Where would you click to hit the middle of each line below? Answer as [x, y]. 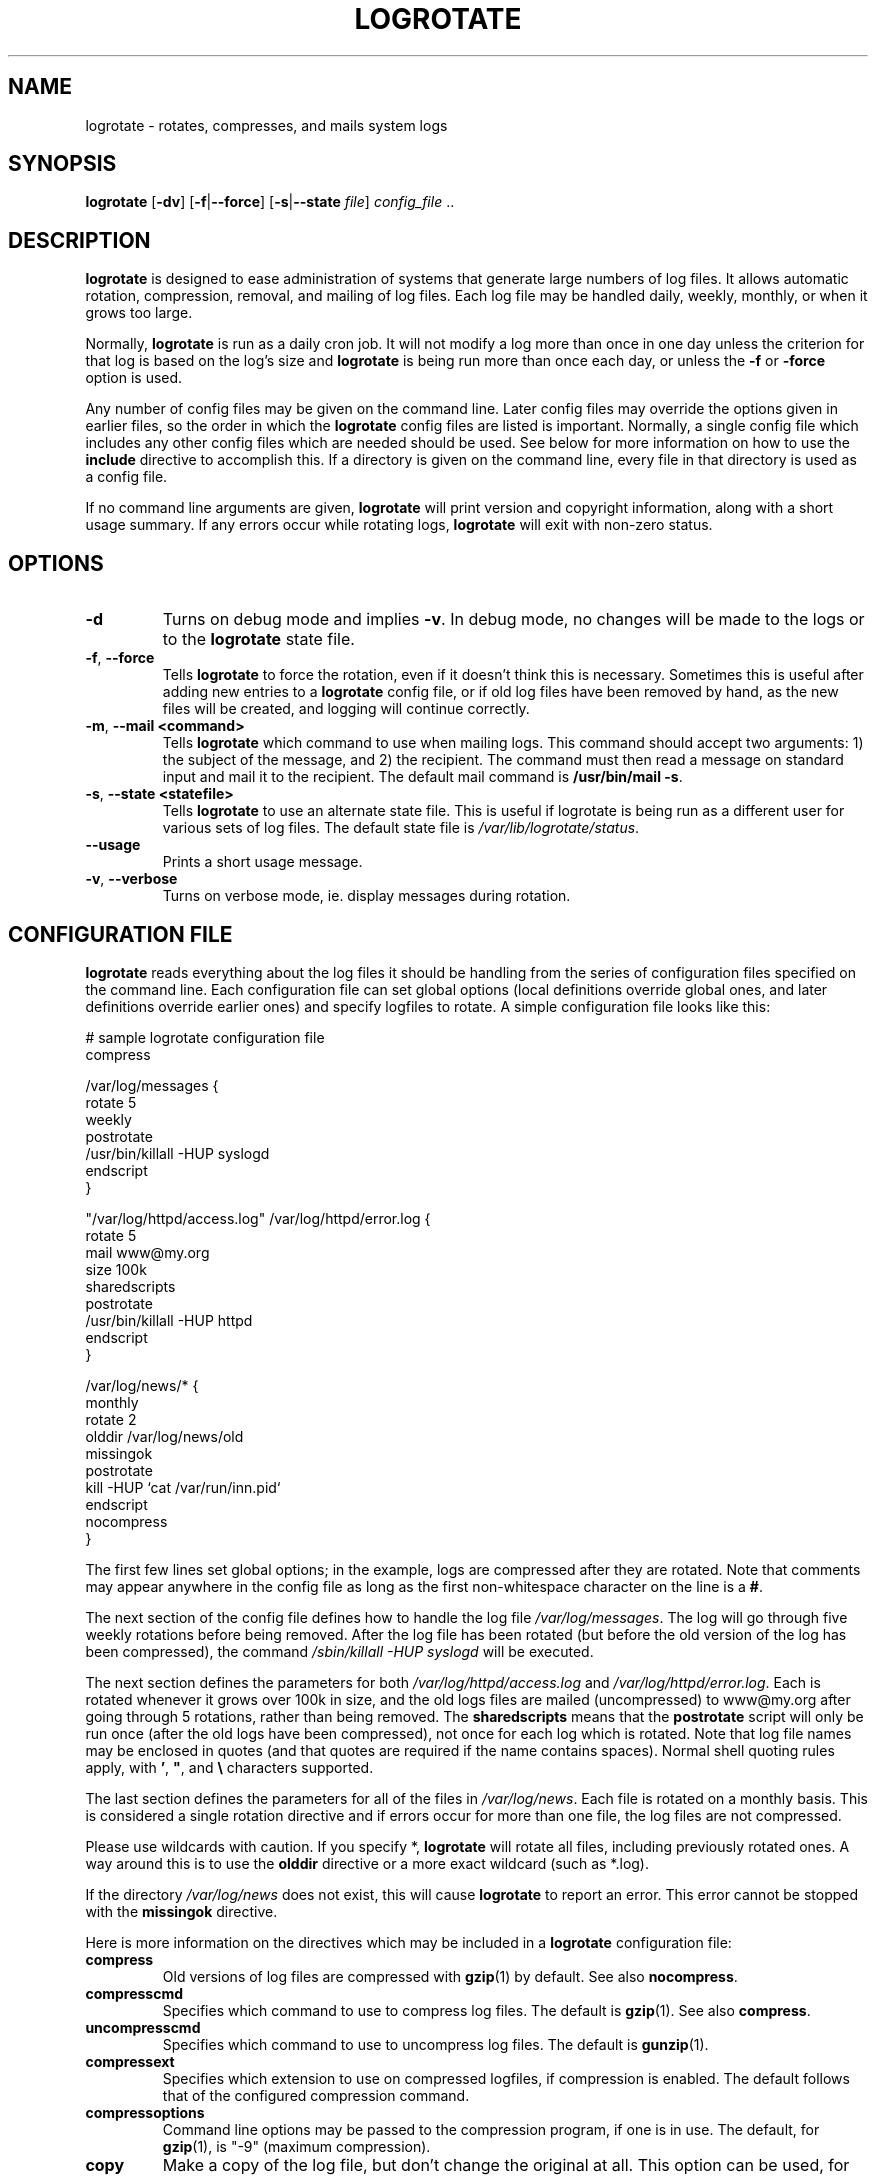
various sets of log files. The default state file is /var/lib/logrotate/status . [401, 828]
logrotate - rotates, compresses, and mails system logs [266, 125]
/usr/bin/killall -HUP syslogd [177, 1153]
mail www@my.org [147, 1252]
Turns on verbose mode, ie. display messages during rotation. [366, 896]
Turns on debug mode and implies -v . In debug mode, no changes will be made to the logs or [513, 619]
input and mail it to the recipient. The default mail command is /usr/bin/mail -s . [422, 777]
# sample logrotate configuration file [205, 1037]
